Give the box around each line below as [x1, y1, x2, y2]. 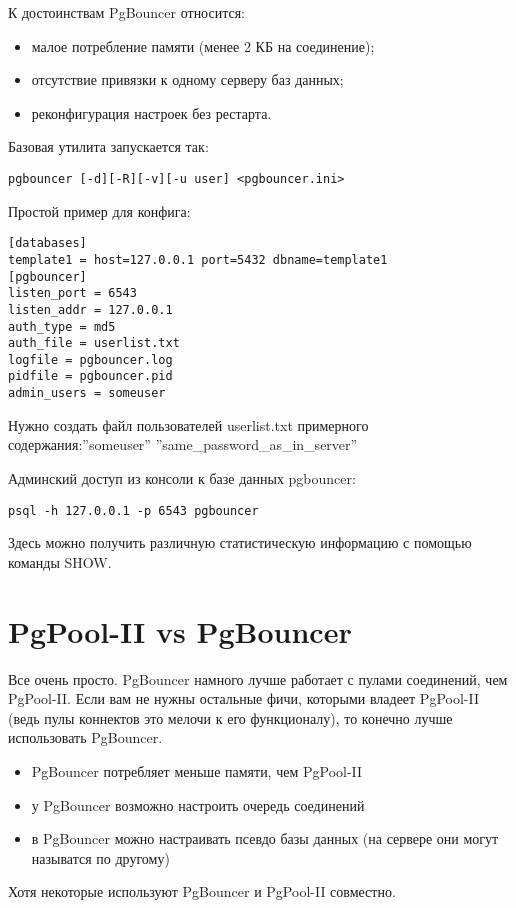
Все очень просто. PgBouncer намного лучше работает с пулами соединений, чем [8, 668, 508, 689]
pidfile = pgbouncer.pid [8, 369, 173, 384]
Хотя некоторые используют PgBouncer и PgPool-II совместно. [8, 881, 396, 902]
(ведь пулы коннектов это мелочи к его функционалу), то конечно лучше [8, 707, 453, 728]
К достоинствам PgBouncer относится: [8, 2, 246, 22]
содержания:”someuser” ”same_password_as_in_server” [8, 434, 358, 455]
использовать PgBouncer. [8, 727, 163, 748]
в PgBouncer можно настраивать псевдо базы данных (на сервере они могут [31, 828, 499, 849]
